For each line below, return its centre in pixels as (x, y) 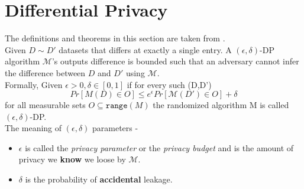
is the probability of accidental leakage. (99, 179)
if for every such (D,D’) (169, 84)
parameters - (115, 128)
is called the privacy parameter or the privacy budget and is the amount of (159, 147)
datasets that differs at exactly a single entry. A (145, 49)
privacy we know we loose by (72, 159)
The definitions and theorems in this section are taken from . (115, 38)
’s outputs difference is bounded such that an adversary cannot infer (175, 61)
